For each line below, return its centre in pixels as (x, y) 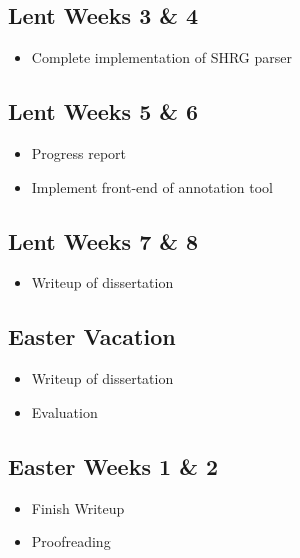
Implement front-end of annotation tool (152, 186)
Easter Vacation (92, 336)
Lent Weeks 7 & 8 (103, 240)
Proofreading (71, 541)
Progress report (79, 153)
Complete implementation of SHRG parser (162, 57)
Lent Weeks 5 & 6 (103, 111)
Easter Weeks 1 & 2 (113, 465)
